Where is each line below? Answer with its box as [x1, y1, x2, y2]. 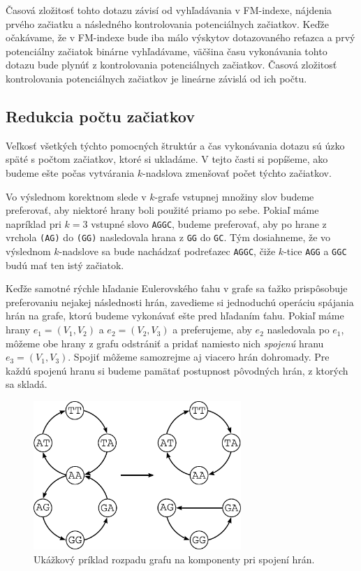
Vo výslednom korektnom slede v [6, 189, 147, 203]
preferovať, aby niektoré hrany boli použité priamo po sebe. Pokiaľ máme [6, 203, 319, 217]
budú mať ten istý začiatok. [6, 257, 124, 272]
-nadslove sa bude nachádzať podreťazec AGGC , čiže [59, 244, 276, 259]
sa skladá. [6, 377, 47, 391]
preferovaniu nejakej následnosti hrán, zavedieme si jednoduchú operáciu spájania [6, 294, 354, 309]
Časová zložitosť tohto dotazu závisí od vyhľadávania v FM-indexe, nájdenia [6, 3, 332, 17]
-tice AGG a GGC [283, 244, 347, 259]
